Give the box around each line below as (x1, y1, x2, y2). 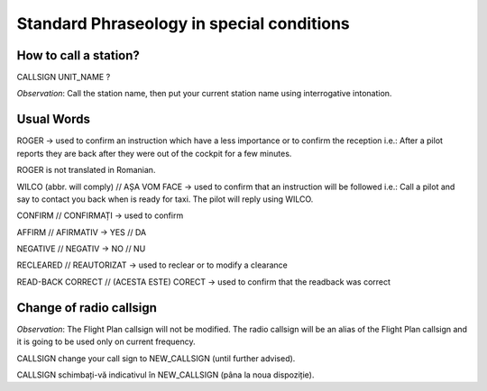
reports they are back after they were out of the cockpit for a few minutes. (16, 148, 292, 159)
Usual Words (16, 112, 90, 127)
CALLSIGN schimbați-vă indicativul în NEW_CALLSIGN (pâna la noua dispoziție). (16, 369, 315, 380)
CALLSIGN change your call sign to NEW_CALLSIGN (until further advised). (16, 352, 296, 364)
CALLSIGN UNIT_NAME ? (16, 72, 111, 83)
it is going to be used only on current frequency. (16, 336, 196, 347)
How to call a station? (16, 48, 140, 63)
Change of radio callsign (16, 300, 158, 315)
